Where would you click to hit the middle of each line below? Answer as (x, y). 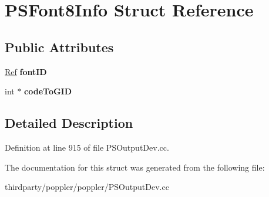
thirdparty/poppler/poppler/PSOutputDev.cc (87, 187)
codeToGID (48, 91)
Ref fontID (26, 71)
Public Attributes (59, 47)
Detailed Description (69, 123)
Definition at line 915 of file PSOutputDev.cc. (87, 147)
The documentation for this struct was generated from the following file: (135, 167)
